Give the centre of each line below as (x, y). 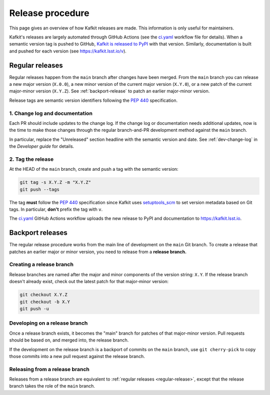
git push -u (34, 309)
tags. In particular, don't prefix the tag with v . (56, 209)
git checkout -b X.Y (45, 302)
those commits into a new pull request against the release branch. (77, 356)
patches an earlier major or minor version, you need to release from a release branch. (98, 252)
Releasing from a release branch (49, 369)
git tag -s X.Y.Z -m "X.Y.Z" (55, 183)
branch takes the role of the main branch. (52, 386)
